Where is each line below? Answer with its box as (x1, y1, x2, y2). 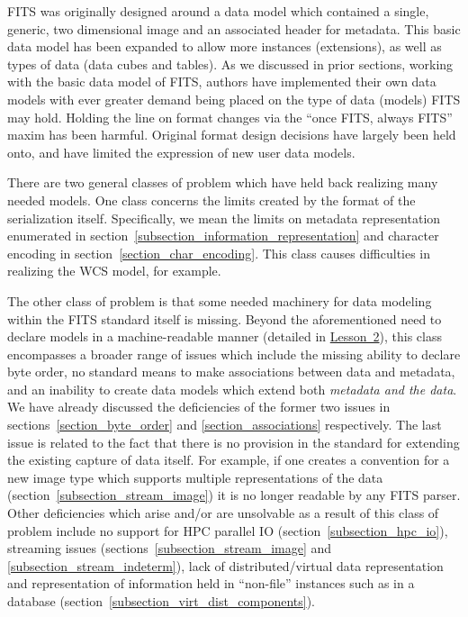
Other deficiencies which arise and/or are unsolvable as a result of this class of (7, 504, 439, 522)
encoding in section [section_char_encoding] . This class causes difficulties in (7, 243, 431, 262)
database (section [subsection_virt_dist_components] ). (7, 592, 315, 610)
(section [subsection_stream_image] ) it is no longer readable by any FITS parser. (7, 485, 461, 504)
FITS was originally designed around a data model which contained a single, (7, 2, 429, 20)
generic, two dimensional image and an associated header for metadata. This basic (7, 19, 461, 38)
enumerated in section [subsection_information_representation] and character (7, 226, 439, 245)
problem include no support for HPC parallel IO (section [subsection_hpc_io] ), (7, 521, 448, 540)
